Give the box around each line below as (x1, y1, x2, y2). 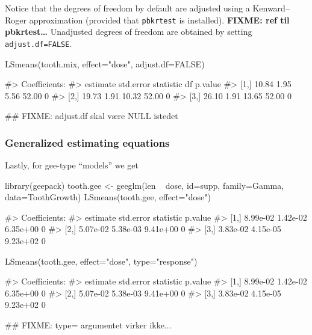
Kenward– (252, 2, 290, 14)
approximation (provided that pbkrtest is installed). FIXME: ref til (29, 13, 290, 26)
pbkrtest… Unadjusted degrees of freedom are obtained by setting (5, 25, 252, 38)
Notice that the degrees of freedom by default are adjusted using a (5, 2, 250, 14)
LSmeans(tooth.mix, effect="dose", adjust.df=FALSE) (5, 57, 205, 70)
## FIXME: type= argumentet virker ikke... (5, 319, 172, 331)
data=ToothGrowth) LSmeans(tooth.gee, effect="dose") (5, 191, 211, 203)
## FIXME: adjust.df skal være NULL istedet (5, 109, 178, 122)
